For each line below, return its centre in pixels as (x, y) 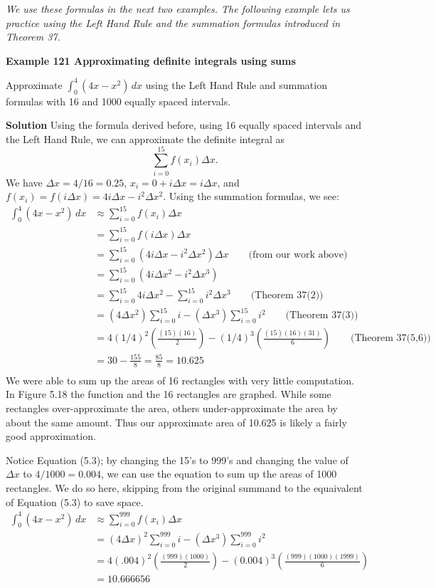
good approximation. (51, 436)
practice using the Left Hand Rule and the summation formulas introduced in (173, 22)
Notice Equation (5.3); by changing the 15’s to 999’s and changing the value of (177, 460)
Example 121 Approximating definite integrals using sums (151, 60)
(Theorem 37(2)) (287, 295)
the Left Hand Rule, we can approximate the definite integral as (145, 138)
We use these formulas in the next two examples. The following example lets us (178, 9)
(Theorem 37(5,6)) (391, 338)
